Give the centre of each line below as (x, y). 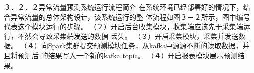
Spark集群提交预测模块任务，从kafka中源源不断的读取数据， (145, 46)
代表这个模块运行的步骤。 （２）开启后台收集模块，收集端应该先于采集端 (124, 26)
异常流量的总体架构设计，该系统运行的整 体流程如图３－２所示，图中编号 (130, 17)
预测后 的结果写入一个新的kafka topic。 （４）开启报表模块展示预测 (127, 55)
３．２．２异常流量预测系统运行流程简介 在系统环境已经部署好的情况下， (124, 7)
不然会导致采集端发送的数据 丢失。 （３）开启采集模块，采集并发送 (128, 36)
